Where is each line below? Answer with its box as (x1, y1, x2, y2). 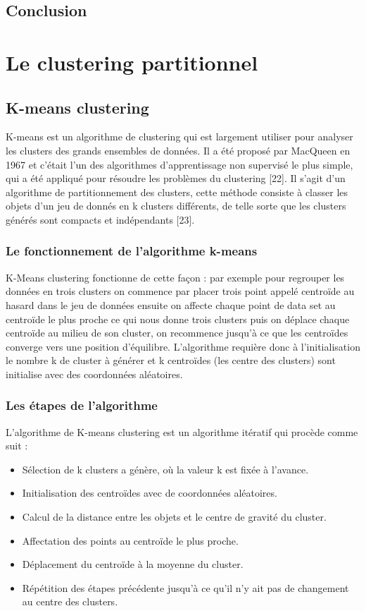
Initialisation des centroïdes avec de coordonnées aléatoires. (22, 485, 277, 500)
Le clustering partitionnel (6, 47, 258, 76)
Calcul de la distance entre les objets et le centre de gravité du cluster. (22, 509, 327, 524)
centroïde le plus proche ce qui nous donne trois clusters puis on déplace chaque (6, 311, 350, 326)
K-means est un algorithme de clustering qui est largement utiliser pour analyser (6, 129, 353, 144)
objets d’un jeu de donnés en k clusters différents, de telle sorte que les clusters (6, 198, 346, 213)
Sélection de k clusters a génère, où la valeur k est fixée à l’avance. (22, 461, 309, 476)
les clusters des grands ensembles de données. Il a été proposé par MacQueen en (6, 143, 351, 157)
